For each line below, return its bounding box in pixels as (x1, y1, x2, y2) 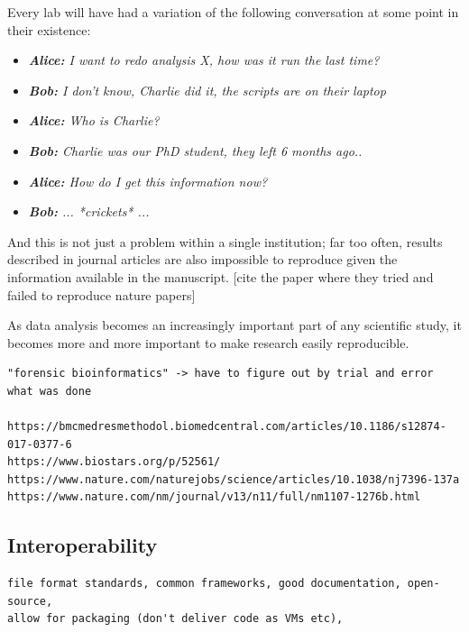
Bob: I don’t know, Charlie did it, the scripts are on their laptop (28, 80, 386, 99)
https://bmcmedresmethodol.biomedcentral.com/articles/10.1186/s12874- (7, 420, 446, 434)
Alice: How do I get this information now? (28, 171, 268, 190)
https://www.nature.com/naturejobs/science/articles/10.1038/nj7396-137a (7, 472, 460, 486)
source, (7, 594, 53, 608)
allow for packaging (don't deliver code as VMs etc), (7, 612, 344, 626)
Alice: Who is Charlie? (28, 111, 160, 130)
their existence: (7, 20, 91, 39)
